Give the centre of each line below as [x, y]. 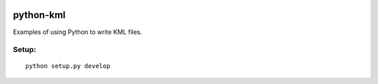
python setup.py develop [68, 66]
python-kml [39, 15]
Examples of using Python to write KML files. [78, 32]
